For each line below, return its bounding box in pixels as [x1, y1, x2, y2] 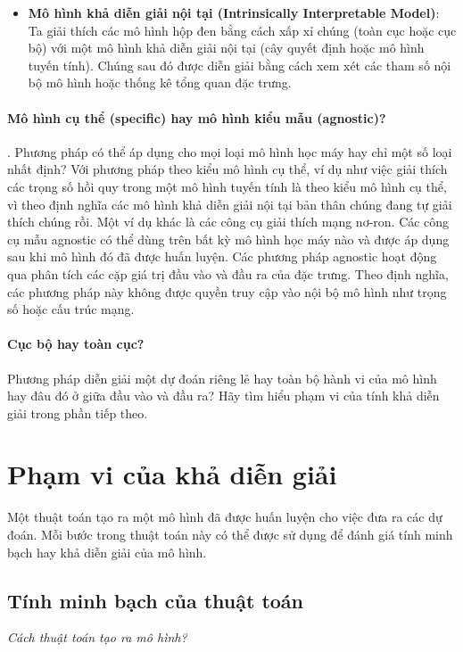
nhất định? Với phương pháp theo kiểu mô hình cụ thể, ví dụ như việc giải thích [7, 160, 448, 178]
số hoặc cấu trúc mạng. [7, 300, 135, 318]
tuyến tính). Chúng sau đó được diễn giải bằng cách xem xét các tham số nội [28, 55, 451, 74]
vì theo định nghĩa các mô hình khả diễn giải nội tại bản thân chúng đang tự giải [7, 194, 452, 213]
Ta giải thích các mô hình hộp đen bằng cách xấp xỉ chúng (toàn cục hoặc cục [28, 21, 457, 39]
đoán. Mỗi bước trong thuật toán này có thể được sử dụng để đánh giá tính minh [7, 525, 453, 543]
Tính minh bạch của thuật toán [7, 586, 304, 614]
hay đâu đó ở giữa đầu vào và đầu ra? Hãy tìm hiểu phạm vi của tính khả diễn [7, 386, 440, 405]
